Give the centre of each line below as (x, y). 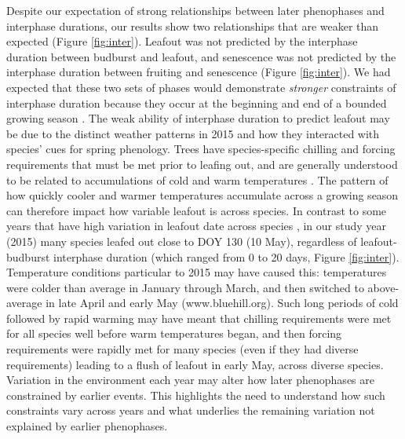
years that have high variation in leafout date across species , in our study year (197, 226)
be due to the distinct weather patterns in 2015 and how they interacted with (193, 133)
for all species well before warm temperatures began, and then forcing (174, 333)
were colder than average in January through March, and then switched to (185, 287)
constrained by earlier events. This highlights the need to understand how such (196, 395)
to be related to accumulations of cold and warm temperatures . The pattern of (197, 179)
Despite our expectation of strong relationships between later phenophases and (195, 10)
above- (383, 287)
